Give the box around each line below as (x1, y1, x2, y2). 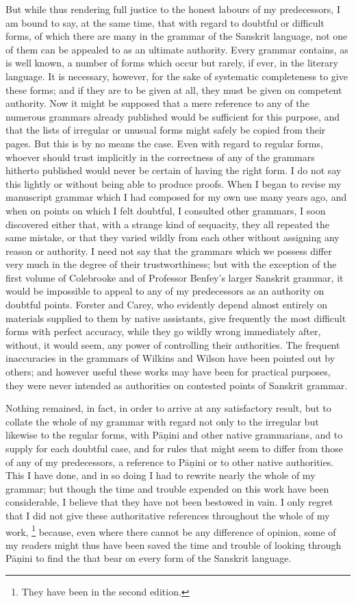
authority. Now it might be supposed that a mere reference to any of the (5, 96, 309, 110)
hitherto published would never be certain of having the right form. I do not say (5, 163, 342, 177)
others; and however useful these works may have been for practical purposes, (5, 365, 331, 379)
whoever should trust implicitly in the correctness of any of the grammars (5, 149, 315, 164)
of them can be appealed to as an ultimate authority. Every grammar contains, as (5, 42, 348, 56)
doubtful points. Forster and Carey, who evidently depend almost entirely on (5, 297, 328, 312)
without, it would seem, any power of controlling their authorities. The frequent (5, 337, 340, 352)
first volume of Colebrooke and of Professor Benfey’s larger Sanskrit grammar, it (5, 270, 344, 284)
